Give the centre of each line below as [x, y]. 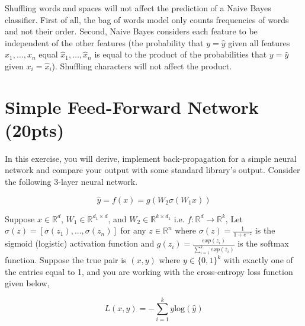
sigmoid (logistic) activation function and [80, 243]
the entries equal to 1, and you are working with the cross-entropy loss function [149, 271]
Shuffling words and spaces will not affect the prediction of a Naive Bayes [138, 8]
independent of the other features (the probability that [104, 42]
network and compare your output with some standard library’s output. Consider [152, 170]
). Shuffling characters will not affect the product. [142, 65]
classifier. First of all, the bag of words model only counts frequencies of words [147, 19]
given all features [259, 42]
